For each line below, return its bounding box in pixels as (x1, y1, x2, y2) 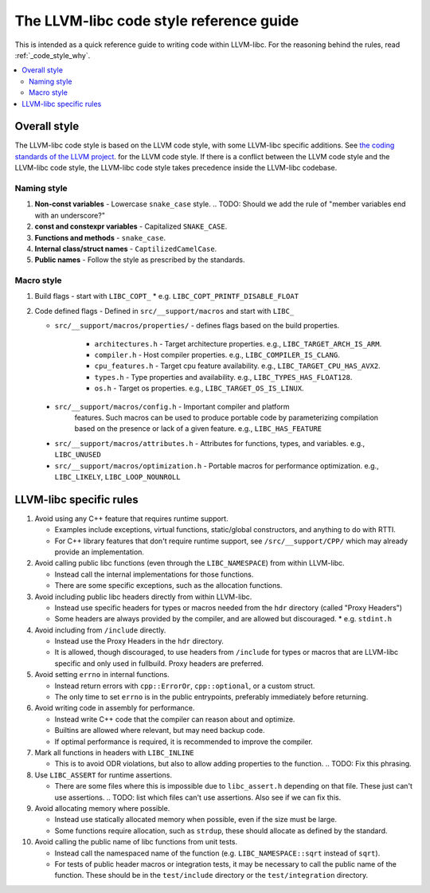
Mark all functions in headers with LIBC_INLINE (34, 748, 194, 757)
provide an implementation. (54, 546, 145, 557)
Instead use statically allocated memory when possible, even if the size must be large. (54, 815, 338, 824)
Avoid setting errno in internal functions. (34, 670, 170, 680)
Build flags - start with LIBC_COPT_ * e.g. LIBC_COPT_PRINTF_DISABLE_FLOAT (34, 292, 299, 301)
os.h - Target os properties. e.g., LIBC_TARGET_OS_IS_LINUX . (94, 383, 304, 394)
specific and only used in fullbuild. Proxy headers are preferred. (54, 658, 264, 668)
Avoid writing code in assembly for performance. (34, 703, 195, 713)
